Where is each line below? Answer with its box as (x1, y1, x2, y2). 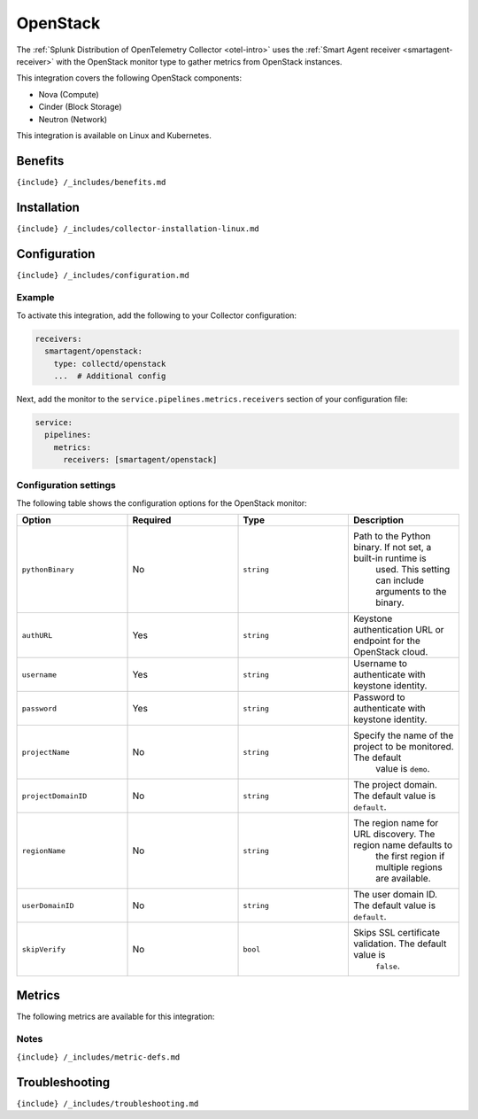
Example (16, 291, 55, 304)
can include (374, 574, 425, 587)
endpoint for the (352, 634, 420, 647)
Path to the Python (352, 530, 431, 542)
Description (352, 514, 405, 526)
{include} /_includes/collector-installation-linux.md (16, 223, 260, 234)
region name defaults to (352, 839, 453, 851)
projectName (21, 747, 70, 757)
